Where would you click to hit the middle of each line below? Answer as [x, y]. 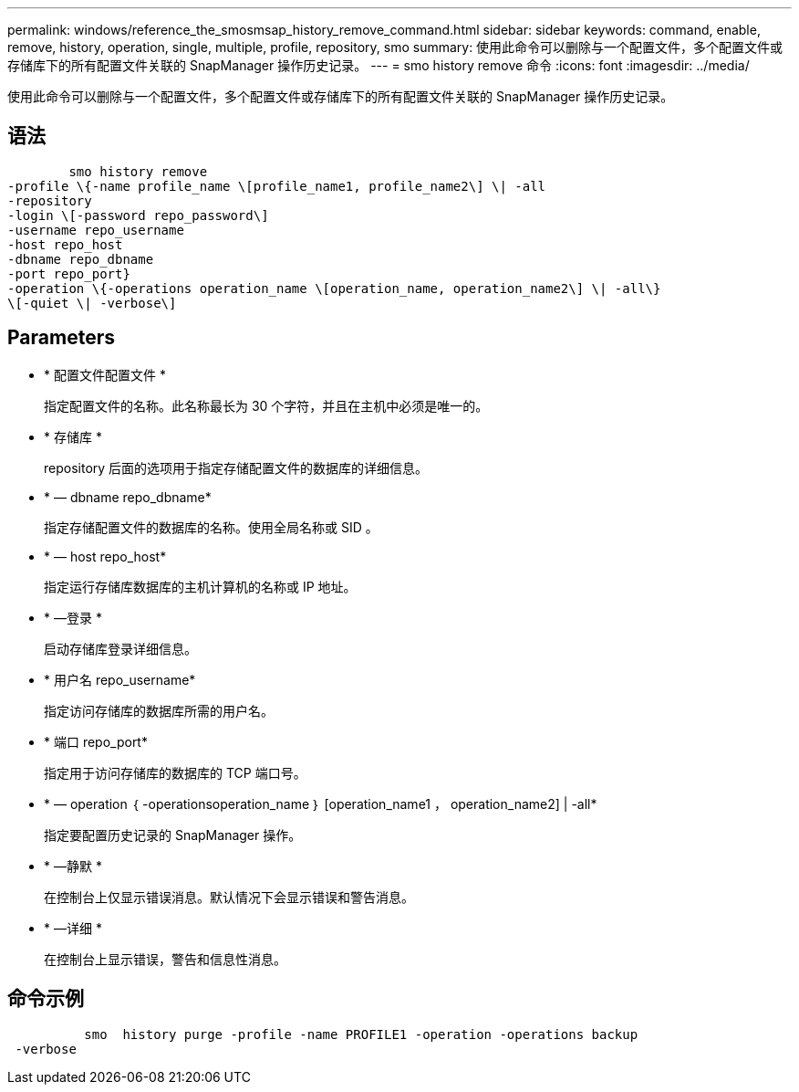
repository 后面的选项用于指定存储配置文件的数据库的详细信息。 [236, 467]
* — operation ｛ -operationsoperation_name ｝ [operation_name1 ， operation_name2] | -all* [321, 803]
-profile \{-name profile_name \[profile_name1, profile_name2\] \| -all [277, 186]
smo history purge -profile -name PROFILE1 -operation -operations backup [361, 1034]
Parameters [61, 338]
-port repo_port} [69, 273]
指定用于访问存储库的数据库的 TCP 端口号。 [175, 772]
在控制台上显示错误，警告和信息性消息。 [165, 959]
